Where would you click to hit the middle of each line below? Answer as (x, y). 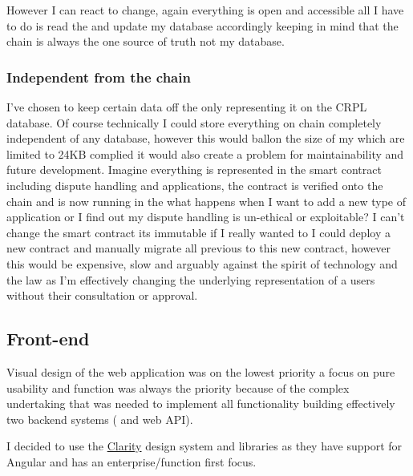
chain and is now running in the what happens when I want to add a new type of (206, 201)
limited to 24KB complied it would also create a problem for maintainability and (205, 153)
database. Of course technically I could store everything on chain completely (194, 122)
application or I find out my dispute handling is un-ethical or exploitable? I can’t (206, 217)
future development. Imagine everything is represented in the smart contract (194, 169)
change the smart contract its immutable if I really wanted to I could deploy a (198, 232)
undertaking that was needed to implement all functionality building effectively (201, 403)
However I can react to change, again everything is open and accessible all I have (205, 10)
